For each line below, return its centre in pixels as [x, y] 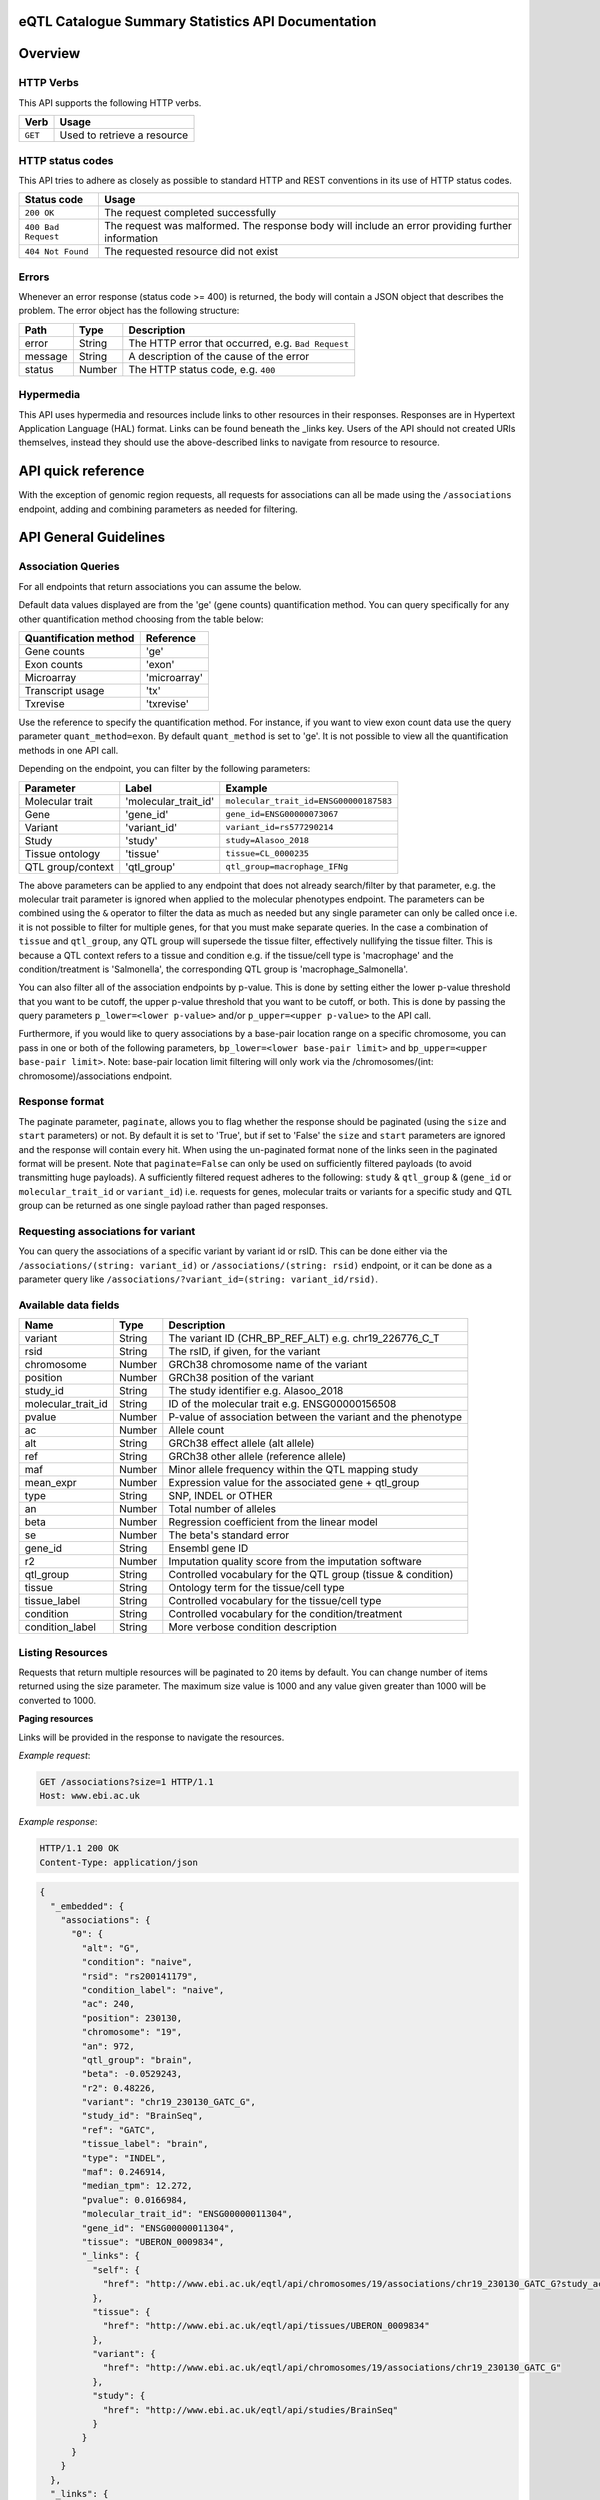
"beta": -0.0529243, [132, 2074]
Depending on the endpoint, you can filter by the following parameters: [164, 769]
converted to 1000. [57, 1700]
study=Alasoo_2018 [267, 840]
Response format [61, 1102]
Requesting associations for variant [107, 1231]
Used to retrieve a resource [124, 135]
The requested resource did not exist [191, 252]
